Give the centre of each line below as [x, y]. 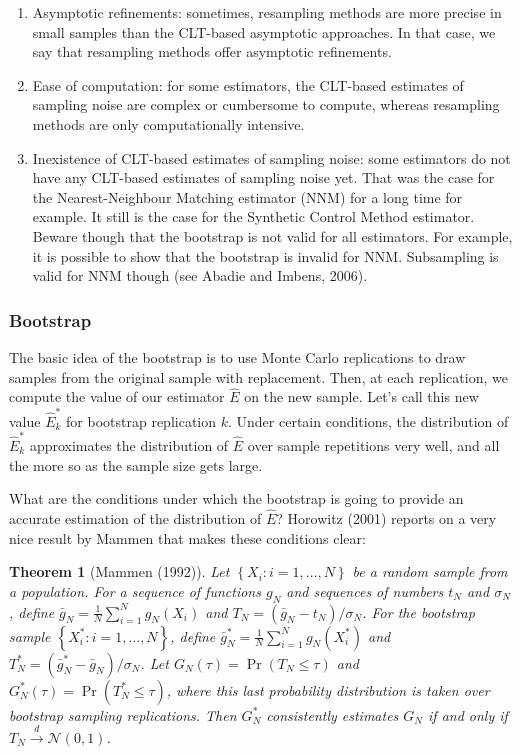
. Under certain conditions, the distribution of [368, 420]
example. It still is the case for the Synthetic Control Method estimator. [253, 216]
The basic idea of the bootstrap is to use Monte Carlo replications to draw [237, 356]
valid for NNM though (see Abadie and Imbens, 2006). [200, 275]
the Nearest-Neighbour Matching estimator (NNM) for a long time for [247, 196]
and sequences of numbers [365, 590]
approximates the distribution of [129, 444]
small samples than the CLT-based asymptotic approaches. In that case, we [264, 31]
